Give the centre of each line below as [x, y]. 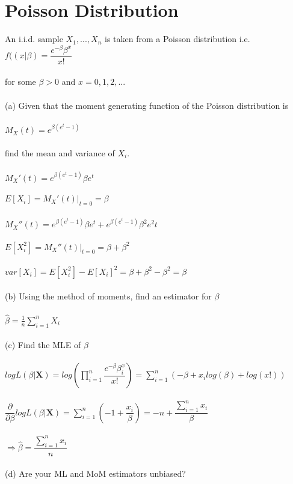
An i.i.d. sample [34, 39]
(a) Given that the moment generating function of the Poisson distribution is [147, 105]
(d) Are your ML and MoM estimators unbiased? [95, 473]
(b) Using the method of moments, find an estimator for [108, 296]
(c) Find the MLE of [43, 345]
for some [20, 81]
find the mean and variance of [60, 152]
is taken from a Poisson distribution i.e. [177, 39]
